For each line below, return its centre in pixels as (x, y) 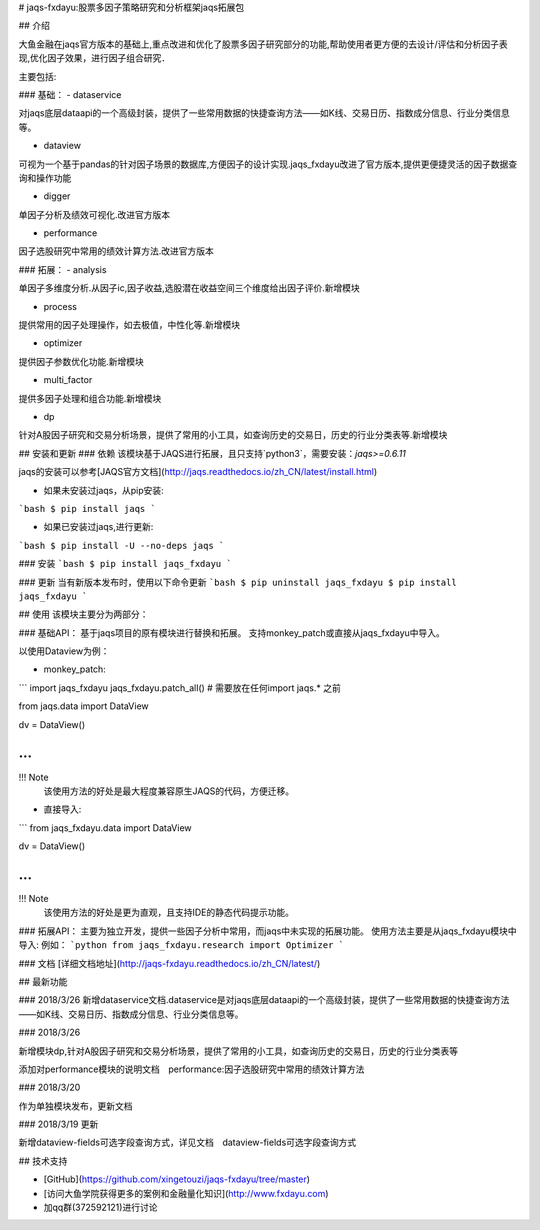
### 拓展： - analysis (62, 269)
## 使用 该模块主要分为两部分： (83, 614)
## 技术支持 (43, 1161)
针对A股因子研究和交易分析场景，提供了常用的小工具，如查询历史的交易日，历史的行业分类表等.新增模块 (233, 435)
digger (57, 196)
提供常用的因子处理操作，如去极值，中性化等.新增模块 (129, 325)
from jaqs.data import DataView (83, 706)
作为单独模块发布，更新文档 (75, 1106)
